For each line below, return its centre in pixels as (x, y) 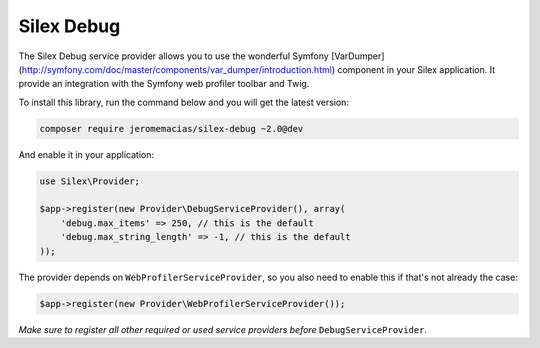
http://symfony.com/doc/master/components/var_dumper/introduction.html (176, 69)
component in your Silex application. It (415, 69)
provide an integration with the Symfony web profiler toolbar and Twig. (164, 84)
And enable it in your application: (86, 154)
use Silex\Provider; (89, 181)
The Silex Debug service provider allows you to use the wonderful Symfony (173, 56)
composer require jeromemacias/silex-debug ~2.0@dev (171, 128)
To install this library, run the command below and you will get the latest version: (184, 102)
